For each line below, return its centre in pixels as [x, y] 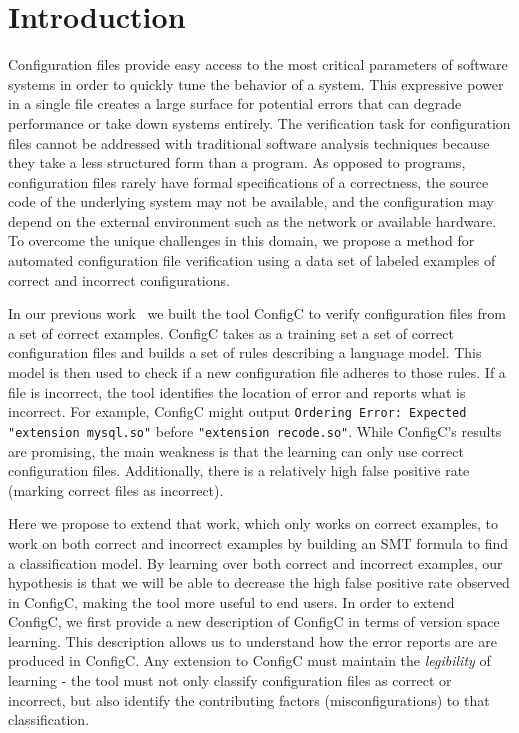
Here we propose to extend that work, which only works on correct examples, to [253, 523]
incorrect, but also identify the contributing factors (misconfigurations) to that [249, 699]
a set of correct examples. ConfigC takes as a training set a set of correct [231, 332]
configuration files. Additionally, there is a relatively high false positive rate [239, 470]
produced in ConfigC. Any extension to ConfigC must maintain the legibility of [249, 660]
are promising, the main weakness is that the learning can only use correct [236, 450]
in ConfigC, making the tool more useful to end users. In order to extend [231, 601]
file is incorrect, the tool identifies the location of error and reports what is [237, 391]
